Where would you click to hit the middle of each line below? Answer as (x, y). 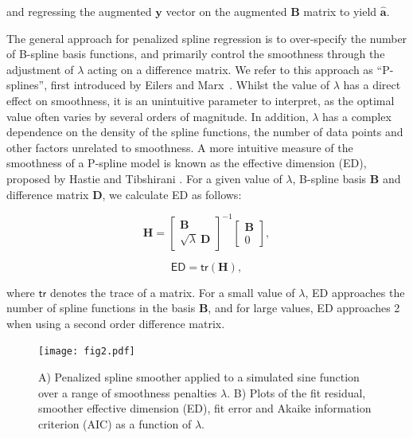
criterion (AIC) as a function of (115, 423)
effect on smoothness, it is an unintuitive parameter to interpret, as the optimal (201, 100)
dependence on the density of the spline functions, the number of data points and (205, 132)
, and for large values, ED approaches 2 (304, 308)
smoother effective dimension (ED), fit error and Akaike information (205, 408)
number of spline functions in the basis (101, 308)
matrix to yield (340, 11)
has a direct (372, 85)
